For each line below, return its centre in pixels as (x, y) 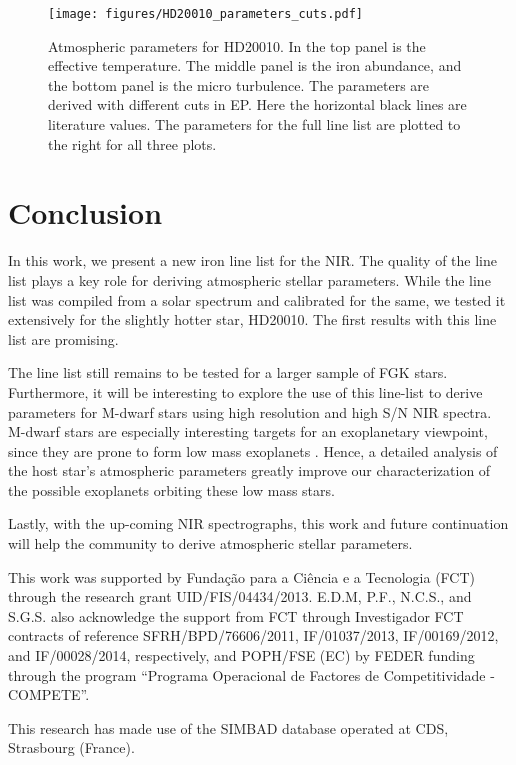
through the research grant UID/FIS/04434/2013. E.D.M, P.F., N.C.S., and (240, 596)
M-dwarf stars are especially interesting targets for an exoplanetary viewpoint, (248, 431)
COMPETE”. (49, 694)
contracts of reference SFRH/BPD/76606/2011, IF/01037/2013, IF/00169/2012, (253, 635)
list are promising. (63, 338)
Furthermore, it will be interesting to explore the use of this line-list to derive (245, 391)
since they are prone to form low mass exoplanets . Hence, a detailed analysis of (253, 450)
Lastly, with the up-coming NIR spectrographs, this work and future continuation (258, 523)
